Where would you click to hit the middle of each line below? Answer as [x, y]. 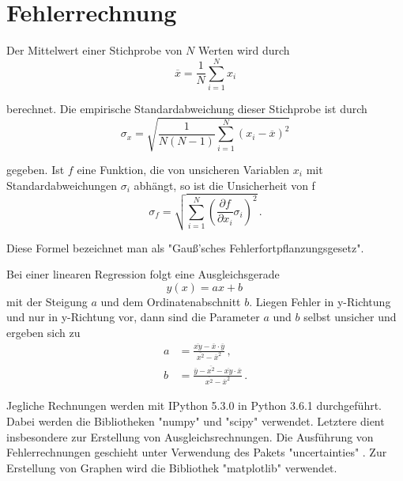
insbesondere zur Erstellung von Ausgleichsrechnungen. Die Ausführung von [190, 436]
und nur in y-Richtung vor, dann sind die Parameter [133, 317]
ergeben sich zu [43, 333]
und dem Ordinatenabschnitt [171, 301]
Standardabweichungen [62, 185]
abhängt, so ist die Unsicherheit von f [224, 185]
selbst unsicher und [350, 317]
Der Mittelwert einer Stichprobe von [94, 50]
